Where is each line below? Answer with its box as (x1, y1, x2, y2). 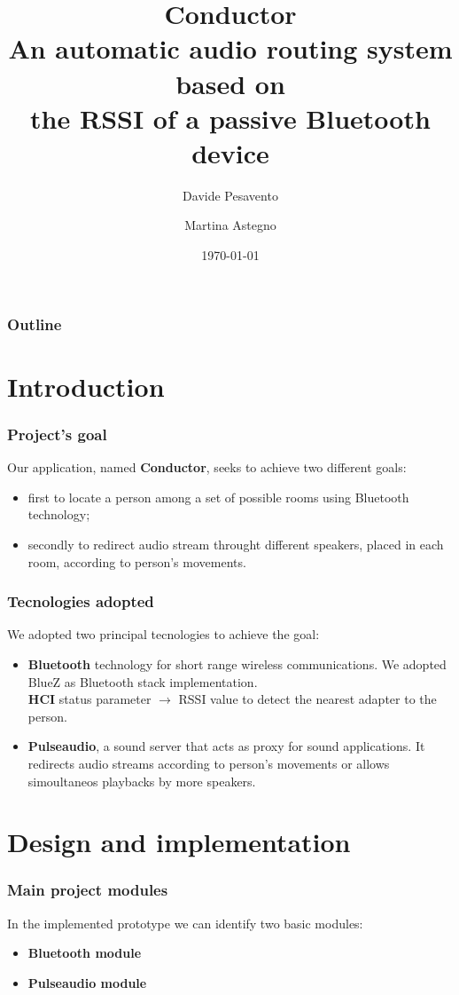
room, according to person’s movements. (27, 552, 246, 571)
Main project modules (7, 879, 168, 901)
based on (175, 65, 285, 101)
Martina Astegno (184, 216, 276, 234)
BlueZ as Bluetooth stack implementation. (27, 672, 258, 691)
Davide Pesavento (183, 186, 278, 204)
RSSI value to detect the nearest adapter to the (178, 690, 437, 708)
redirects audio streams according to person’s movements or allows (27, 754, 390, 772)
